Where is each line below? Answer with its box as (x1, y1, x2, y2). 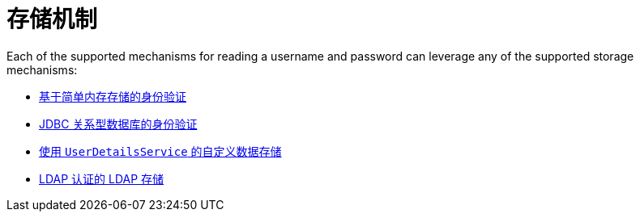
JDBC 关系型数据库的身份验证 (39, 116, 198, 131)
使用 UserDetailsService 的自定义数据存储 (39, 144, 282, 158)
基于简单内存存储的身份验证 (39, 89, 186, 103)
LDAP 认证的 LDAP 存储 (39, 171, 164, 186)
